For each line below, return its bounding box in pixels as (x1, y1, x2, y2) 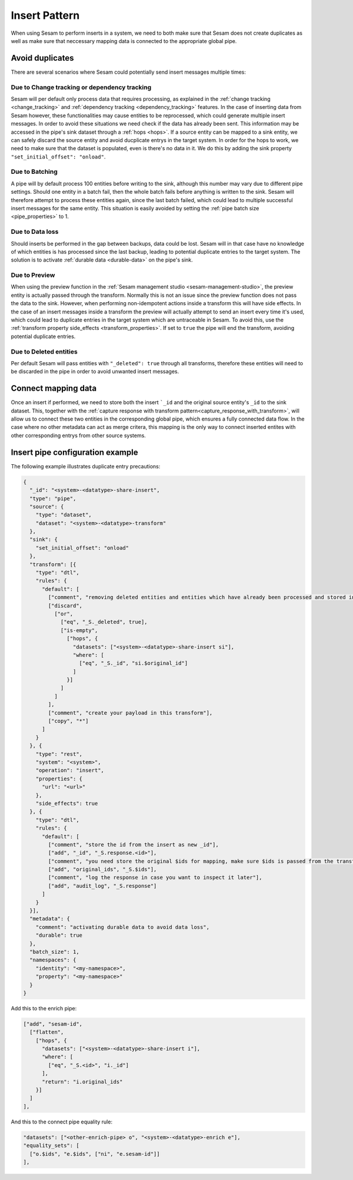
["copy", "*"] (48, 718, 89, 725)
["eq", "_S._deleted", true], (60, 619, 148, 626)
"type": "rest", (35, 751, 82, 757)
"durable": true (35, 932, 82, 939)
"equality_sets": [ (23, 1142, 79, 1149)
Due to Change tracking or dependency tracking (11, 83, 152, 91)
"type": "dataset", (35, 511, 92, 518)
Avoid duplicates (11, 53, 74, 63)
